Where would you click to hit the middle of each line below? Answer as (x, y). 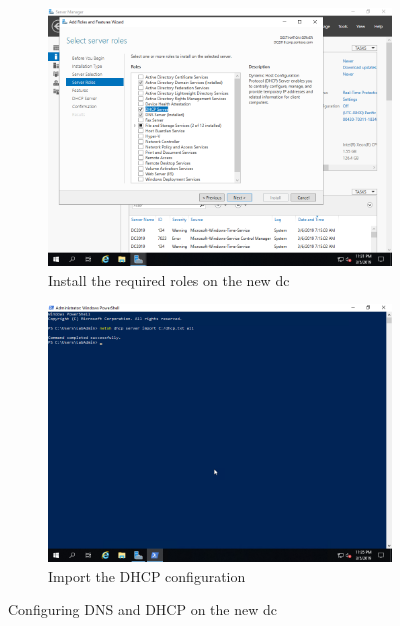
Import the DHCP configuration (147, 575)
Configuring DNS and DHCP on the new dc (142, 609)
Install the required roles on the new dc (169, 279)
